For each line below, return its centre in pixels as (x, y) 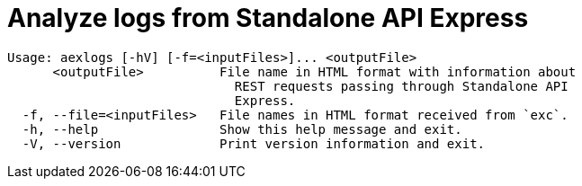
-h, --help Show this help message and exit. (242, 129)
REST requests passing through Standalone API (401, 86)
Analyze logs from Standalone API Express (268, 18)
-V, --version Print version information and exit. (254, 143)
